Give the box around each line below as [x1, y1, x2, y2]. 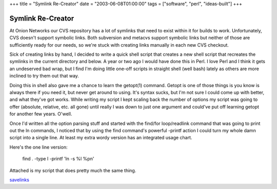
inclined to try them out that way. [9, 73, 80, 79]
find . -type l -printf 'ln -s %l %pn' [22, 156, 94, 162]
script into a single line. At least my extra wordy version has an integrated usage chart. [9, 135, 192, 141]
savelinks [9, 177, 29, 183]
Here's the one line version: [9, 144, 68, 150]
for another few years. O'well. [9, 111, 72, 117]
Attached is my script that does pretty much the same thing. [9, 167, 136, 174]
